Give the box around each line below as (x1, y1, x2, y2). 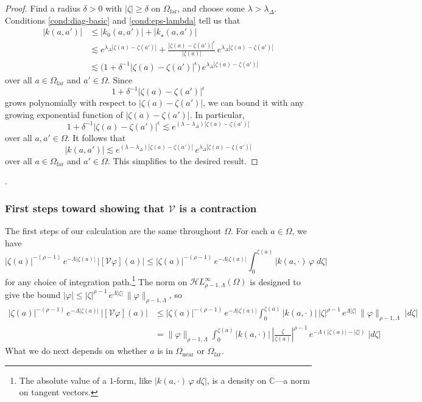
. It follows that (67, 131, 126, 144)
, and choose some (177, 2, 245, 14)
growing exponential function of (5, 108, 123, 120)
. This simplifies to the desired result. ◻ (107, 154, 258, 167)
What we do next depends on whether (5, 344, 147, 357)
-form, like (113, 373, 152, 386)
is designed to (250, 275, 301, 288)
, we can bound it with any (203, 96, 304, 109)
